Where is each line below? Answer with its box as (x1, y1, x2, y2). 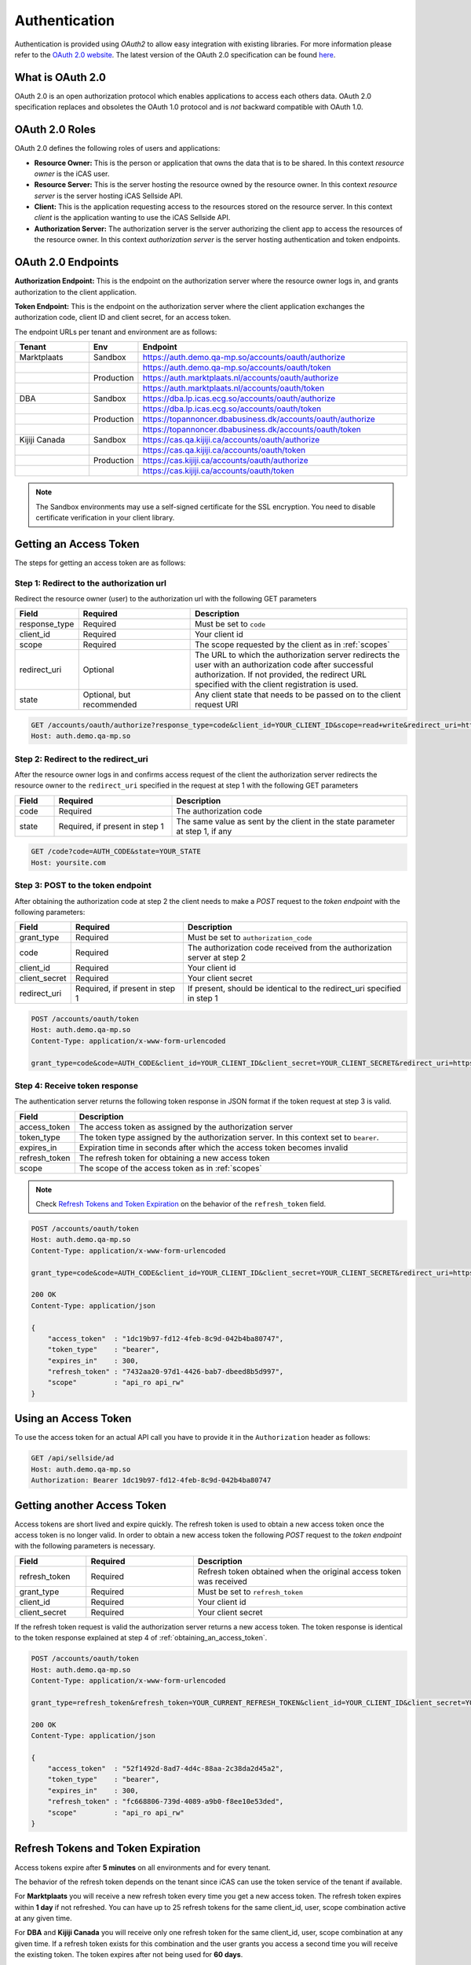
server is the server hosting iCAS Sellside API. (34, 191, 184, 200)
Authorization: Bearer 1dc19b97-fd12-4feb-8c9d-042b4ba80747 (31, 1476, 272, 1485)
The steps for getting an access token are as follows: (14, 558, 186, 567)
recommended (82, 700, 137, 711)
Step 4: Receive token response (14, 1080, 139, 1091)
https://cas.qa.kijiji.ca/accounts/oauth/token (142, 445, 306, 456)
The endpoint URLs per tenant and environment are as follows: (14, 327, 217, 336)
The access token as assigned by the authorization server (78, 1121, 294, 1132)
